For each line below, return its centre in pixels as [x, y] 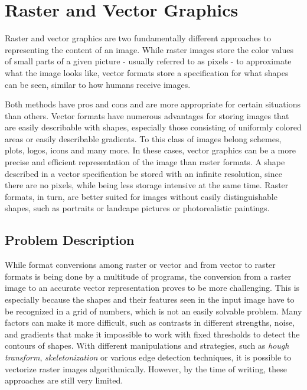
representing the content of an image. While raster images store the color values [149, 49]
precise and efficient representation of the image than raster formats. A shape [145, 162]
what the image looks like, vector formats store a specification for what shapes [147, 72]
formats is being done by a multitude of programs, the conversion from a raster [148, 276]
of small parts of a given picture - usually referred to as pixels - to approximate [148, 61]
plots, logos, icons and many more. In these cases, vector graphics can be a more [150, 150]
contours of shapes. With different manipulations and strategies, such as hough [147, 345]
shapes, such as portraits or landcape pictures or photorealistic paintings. [137, 208]
